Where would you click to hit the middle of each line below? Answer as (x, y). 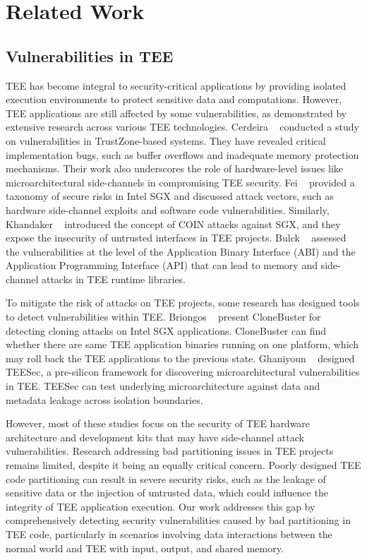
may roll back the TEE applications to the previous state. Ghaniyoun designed (180, 358)
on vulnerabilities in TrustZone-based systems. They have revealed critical (166, 140)
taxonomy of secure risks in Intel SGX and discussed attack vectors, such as (170, 196)
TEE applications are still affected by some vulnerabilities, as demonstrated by (176, 113)
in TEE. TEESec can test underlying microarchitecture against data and (163, 386)
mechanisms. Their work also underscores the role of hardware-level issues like (174, 168)
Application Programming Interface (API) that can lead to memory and (162, 265)
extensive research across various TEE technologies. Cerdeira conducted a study (182, 127)
